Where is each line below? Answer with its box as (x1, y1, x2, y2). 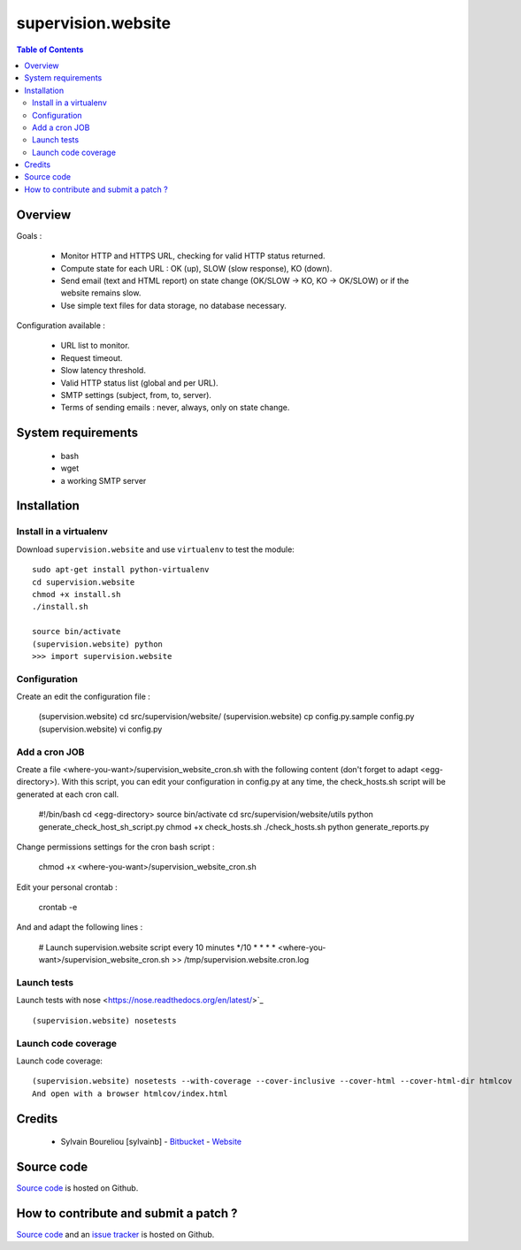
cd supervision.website (32, 577, 135, 587)
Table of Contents (16, 44, 84, 55)
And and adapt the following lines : (16, 922, 143, 932)
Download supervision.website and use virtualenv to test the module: (16, 544, 295, 555)
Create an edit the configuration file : (16, 691, 150, 702)
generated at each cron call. (16, 788, 119, 800)
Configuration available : (16, 320, 106, 331)
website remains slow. (60, 288, 142, 298)
